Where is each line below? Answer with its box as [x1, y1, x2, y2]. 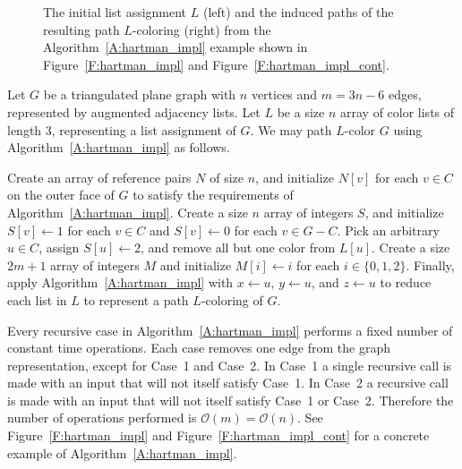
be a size [277, 102, 325, 121]
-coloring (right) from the [132, 20, 271, 38]
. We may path [250, 120, 332, 139]
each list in [7, 290, 67, 309]
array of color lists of [339, 102, 455, 121]
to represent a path [83, 290, 189, 309]
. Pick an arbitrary [337, 220, 440, 239]
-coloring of [201, 290, 263, 309]
